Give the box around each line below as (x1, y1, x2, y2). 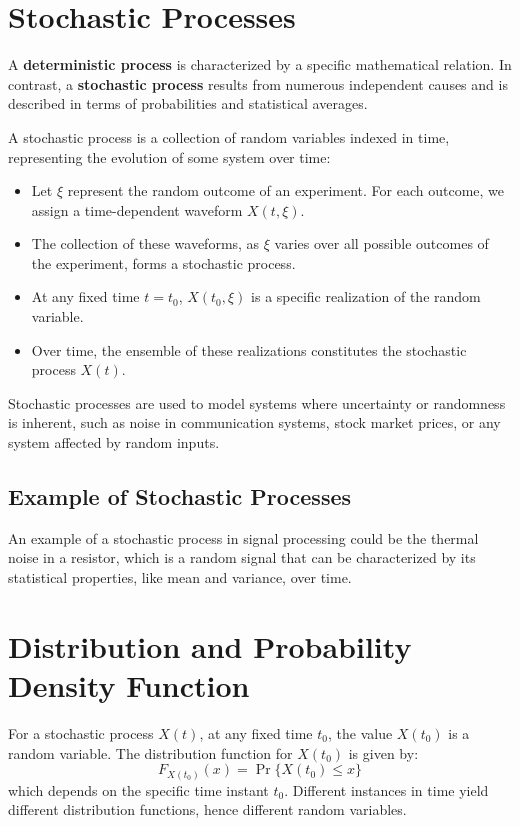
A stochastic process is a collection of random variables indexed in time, (8, 126, 450, 147)
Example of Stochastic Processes (8, 481, 352, 512)
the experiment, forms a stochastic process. (31, 252, 296, 273)
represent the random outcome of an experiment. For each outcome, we (67, 180, 505, 201)
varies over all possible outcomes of (274, 233, 489, 254)
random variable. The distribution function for (8, 742, 293, 763)
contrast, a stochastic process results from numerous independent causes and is (8, 73, 508, 94)
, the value (327, 722, 393, 743)
